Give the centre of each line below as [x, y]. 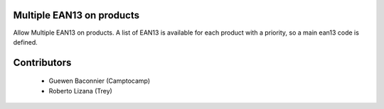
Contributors [42, 63]
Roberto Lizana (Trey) [81, 91]
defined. [26, 42]
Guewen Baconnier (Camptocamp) [100, 81]
